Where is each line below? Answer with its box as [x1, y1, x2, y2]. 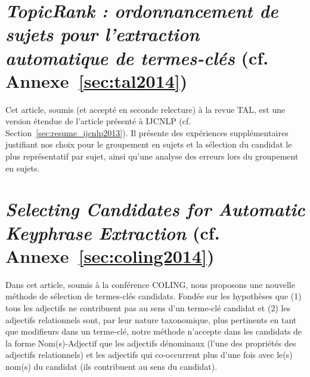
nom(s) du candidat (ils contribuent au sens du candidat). [5, 360, 218, 372]
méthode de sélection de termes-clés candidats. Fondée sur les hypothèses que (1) [5, 290, 302, 302]
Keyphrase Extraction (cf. [5, 220, 220, 245]
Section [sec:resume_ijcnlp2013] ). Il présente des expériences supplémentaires [5, 126, 289, 139]
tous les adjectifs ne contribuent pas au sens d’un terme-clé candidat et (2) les [5, 301, 291, 314]
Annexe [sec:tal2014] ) [5, 68, 188, 93]
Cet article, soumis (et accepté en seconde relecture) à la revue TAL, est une [5, 103, 286, 115]
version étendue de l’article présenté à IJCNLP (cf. [5, 115, 191, 127]
